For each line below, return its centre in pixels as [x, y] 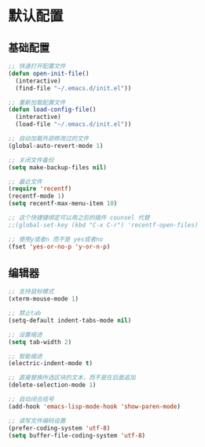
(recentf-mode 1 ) [37, 196]
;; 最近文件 [26, 182]
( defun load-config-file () [52, 110]
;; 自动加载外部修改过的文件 [49, 139]
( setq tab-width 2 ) [40, 342]
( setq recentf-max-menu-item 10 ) [63, 204]
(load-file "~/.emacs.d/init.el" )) [73, 124]
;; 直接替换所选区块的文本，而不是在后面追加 [72, 378]
